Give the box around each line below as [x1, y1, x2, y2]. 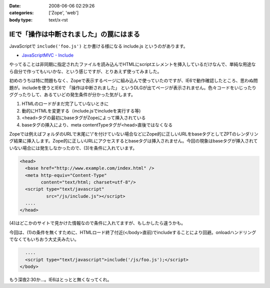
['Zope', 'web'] [48, 10, 79, 16]
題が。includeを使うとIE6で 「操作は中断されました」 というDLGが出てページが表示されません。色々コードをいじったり [9, 84, 256, 90]
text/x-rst [48, 16, 68, 22]
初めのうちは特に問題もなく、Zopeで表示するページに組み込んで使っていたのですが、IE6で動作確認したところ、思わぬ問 [9, 77, 258, 83]
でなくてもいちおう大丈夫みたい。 [9, 236, 79, 242]
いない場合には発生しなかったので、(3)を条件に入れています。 [9, 145, 137, 151]
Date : [9, 3, 21, 8]
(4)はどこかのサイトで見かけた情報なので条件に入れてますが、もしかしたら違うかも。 [9, 220, 186, 226]
